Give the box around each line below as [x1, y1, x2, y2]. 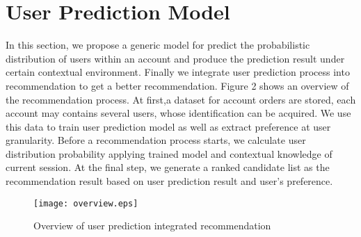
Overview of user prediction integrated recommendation [33, 218, 271, 233]
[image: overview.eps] [33, 198, 138, 209]
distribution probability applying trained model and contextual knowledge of [6, 146, 332, 161]
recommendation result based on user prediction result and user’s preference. [6, 174, 333, 188]
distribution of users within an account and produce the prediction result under [6, 51, 345, 65]
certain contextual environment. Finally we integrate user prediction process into [6, 65, 350, 79]
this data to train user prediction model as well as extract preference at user [6, 119, 331, 133]
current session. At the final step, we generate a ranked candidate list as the [6, 160, 330, 174]
